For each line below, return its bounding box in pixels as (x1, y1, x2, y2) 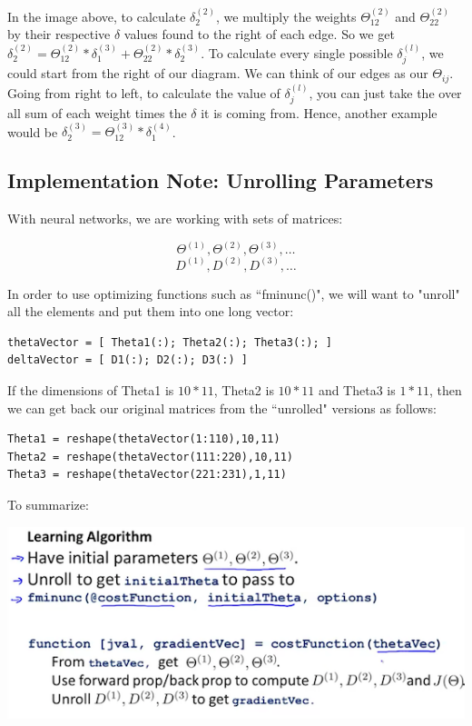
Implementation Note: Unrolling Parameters (7, 166, 434, 194)
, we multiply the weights (216, 6, 357, 25)
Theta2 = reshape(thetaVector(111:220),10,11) (7, 450, 293, 463)
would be (7, 122, 58, 141)
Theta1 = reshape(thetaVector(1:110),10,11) (7, 433, 280, 446)
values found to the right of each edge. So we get (123, 25, 395, 44)
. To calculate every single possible (201, 43, 393, 62)
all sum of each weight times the (7, 103, 187, 122)
